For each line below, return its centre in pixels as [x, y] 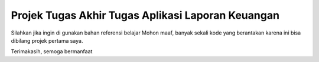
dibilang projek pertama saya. [47, 40]
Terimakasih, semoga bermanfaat [52, 51]
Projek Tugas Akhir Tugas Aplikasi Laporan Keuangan [145, 15]
